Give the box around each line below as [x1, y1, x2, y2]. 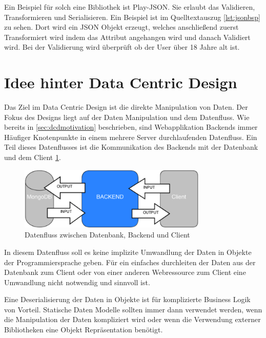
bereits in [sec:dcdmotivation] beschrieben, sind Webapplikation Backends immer [4, 122, 258, 132]
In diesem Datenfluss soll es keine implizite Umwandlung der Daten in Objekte [4, 246, 252, 257]
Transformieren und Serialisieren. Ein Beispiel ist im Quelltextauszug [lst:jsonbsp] [4, 11, 260, 22]
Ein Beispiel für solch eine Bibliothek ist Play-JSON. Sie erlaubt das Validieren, [4, 2, 255, 12]
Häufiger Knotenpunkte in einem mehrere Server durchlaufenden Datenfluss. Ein [4, 131, 257, 142]
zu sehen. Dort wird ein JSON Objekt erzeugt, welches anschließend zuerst [4, 22, 239, 32]
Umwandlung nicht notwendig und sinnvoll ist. [4, 276, 150, 287]
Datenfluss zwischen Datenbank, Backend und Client [25, 229, 190, 240]
